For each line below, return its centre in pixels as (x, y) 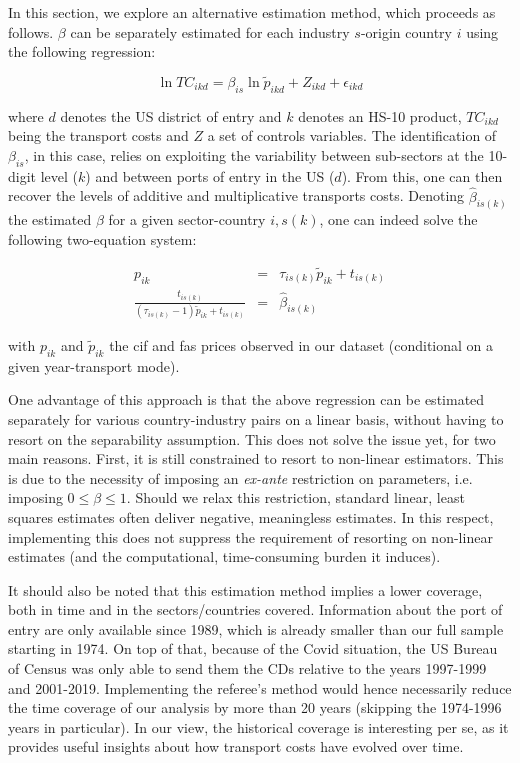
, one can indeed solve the (398, 219)
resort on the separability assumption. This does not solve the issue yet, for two (252, 438)
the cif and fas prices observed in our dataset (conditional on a (301, 344)
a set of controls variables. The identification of (352, 135)
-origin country (406, 31)
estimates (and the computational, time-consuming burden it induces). (224, 556)
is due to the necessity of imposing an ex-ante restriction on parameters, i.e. (240, 477)
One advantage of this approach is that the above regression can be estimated (246, 399)
